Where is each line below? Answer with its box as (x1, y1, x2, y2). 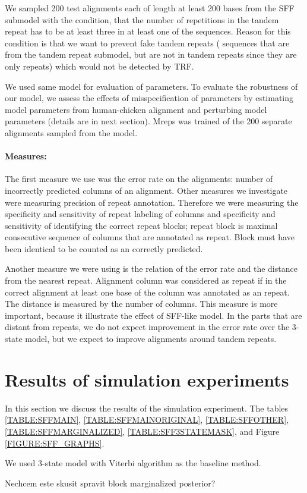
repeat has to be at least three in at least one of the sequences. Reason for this (5, 25, 291, 37)
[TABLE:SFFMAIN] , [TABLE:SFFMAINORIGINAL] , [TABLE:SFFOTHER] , (5, 413, 289, 426)
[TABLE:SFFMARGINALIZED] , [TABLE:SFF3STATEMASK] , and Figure (5, 425, 280, 437)
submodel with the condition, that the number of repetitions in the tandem (5, 13, 279, 26)
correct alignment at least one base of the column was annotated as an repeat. (5, 285, 290, 298)
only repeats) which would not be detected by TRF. (5, 59, 194, 72)
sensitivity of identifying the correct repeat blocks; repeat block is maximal (5, 219, 278, 231)
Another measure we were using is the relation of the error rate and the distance (5, 262, 297, 275)
